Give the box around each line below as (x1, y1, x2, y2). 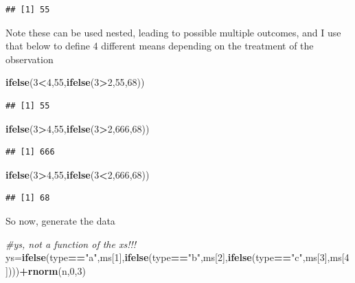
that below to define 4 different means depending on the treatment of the (5, 38, 314, 53)
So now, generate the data (5, 213, 115, 227)
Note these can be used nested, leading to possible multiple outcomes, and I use (5, 25, 341, 39)
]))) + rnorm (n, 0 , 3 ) (5, 263, 86, 278)
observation (5, 52, 54, 66)
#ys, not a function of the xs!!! (5, 236, 137, 251)
